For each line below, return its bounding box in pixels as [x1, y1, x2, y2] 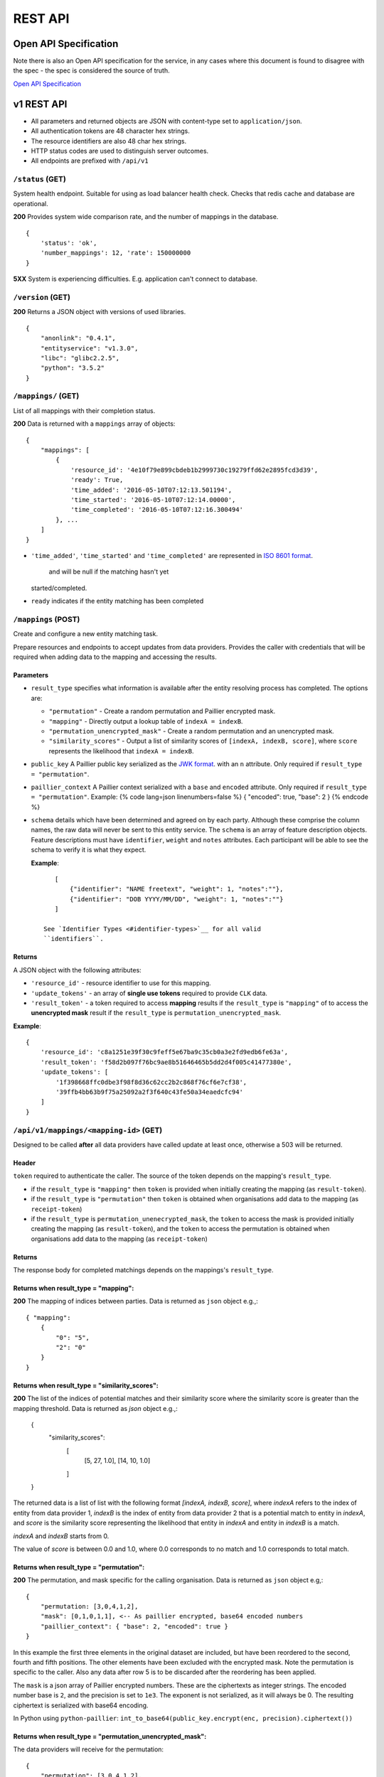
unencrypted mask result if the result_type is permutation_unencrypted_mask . [31, 1009, 282, 1017]
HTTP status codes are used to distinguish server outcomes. [31, 146, 209, 155]
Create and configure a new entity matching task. [13, 630, 158, 638]
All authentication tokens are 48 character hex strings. [31, 127, 190, 135]
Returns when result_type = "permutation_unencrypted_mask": [13, 1732, 207, 1741]
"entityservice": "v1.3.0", [40, 344, 139, 352]
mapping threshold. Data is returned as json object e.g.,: [13, 1404, 178, 1412]
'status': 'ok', [40, 239, 97, 247]
